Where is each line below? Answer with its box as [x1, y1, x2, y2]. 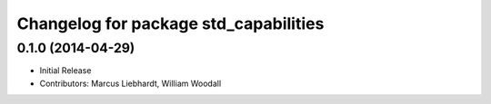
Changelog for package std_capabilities [16, 14, 325, 33]
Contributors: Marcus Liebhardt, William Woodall [39, 78, 222, 89]
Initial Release [39, 65, 92, 76]
